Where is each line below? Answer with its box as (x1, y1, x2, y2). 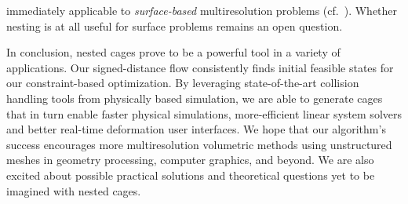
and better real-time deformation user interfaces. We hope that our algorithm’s (6, 121, 386, 137)
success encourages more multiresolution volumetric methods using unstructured (6, 136, 392, 152)
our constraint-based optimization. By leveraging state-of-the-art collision (6, 75, 359, 91)
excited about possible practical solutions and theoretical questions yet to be (6, 166, 375, 183)
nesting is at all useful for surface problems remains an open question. (6, 17, 343, 34)
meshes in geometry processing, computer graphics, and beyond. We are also (6, 151, 374, 168)
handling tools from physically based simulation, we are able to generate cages (6, 89, 383, 106)
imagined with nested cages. (6, 182, 141, 199)
